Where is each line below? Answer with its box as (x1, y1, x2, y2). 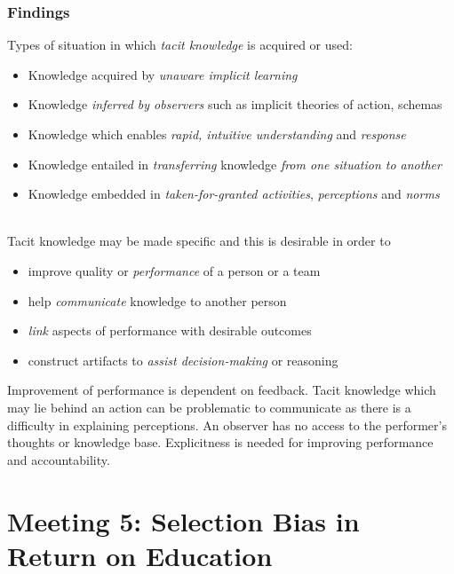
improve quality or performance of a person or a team (28, 261, 321, 279)
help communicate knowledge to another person (28, 291, 287, 310)
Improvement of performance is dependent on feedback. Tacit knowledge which (7, 381, 436, 399)
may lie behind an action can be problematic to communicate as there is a (7, 397, 411, 416)
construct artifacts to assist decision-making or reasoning (28, 350, 339, 369)
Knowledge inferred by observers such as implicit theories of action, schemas (28, 95, 442, 114)
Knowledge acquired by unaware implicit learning (28, 65, 298, 83)
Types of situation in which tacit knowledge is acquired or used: (7, 35, 353, 54)
